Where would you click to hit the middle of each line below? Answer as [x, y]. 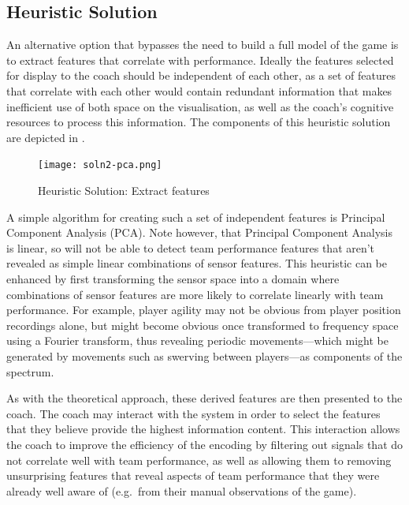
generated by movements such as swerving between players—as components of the [204, 355]
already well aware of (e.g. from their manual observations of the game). [182, 490]
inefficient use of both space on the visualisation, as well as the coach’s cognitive [200, 106]
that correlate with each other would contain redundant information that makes [199, 90]
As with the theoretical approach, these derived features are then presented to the [204, 398]
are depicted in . [46, 137]
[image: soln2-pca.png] [100, 165]
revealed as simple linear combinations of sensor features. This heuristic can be [197, 263]
